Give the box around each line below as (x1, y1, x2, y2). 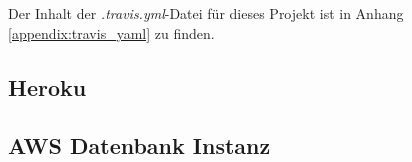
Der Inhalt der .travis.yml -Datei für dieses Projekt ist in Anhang (8, 3, 404, 23)
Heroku (8, 71, 87, 102)
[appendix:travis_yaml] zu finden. (8, 22, 215, 43)
